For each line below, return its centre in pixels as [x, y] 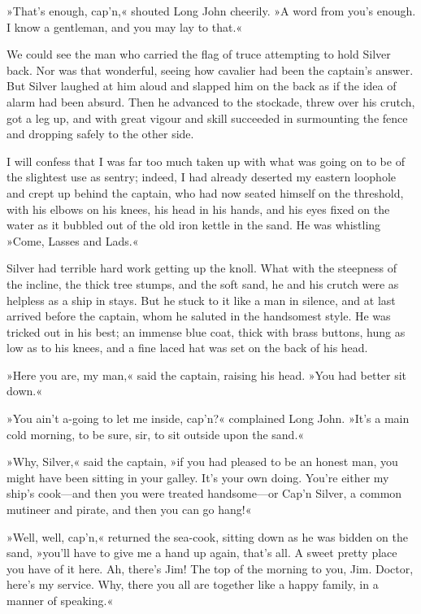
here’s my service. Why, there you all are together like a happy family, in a [193, 584]
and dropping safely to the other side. [100, 134]
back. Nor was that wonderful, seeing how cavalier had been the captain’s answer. [210, 70]
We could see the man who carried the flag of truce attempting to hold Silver [199, 54]
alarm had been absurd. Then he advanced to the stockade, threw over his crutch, [211, 101]
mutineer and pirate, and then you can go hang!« [129, 509]
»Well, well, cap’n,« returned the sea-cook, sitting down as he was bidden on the [207, 536]
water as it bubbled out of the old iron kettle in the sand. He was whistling [194, 225]
